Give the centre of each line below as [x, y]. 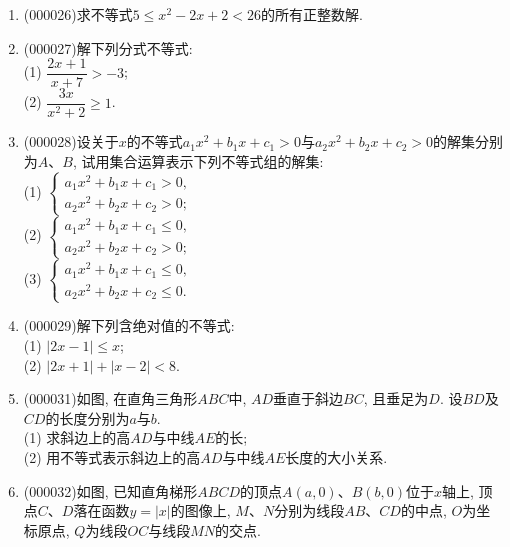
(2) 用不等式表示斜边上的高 [112, 456]
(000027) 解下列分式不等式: [108, 47]
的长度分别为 [87, 417]
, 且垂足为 [396, 398]
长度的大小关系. [336, 456]
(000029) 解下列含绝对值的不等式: [129, 325]
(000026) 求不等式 [78, 14]
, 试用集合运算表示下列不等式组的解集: [198, 160]
